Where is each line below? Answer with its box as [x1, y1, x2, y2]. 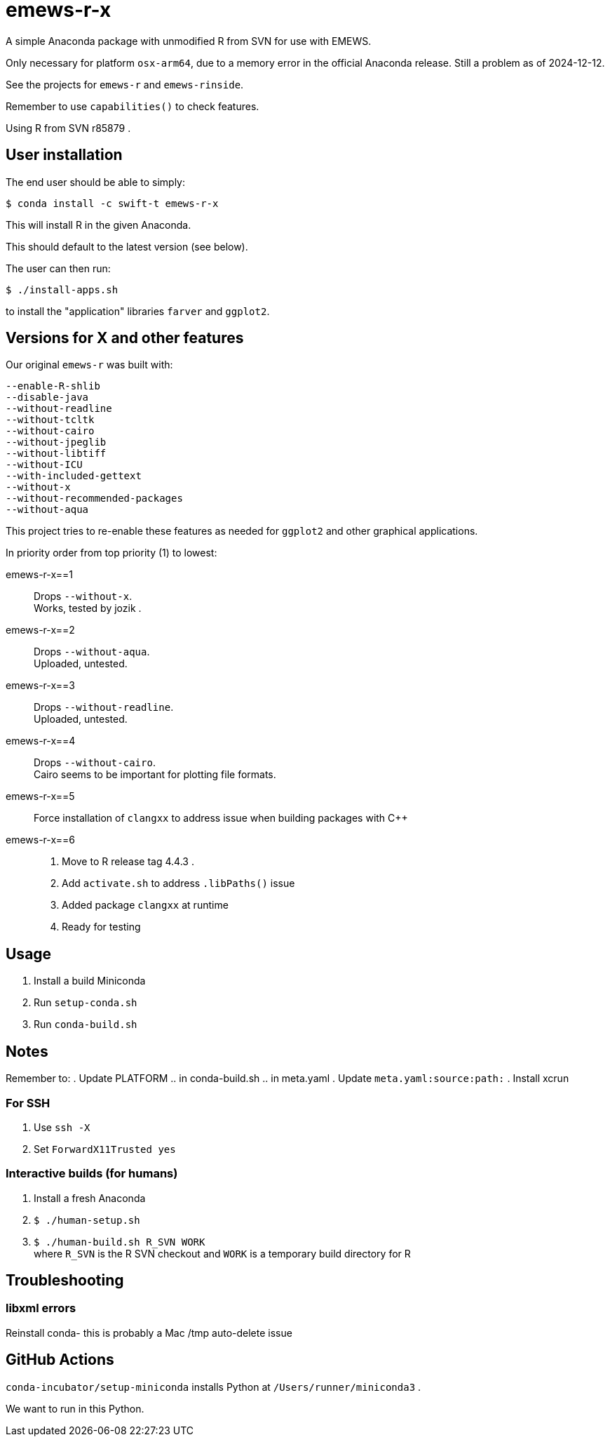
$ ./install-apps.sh [6, 283, 118, 295]
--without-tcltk [6, 414, 95, 426]
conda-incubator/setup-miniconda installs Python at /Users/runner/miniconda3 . [6, 1380, 421, 1393]
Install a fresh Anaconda [34, 1191, 146, 1204]
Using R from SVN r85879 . [6, 121, 131, 134]
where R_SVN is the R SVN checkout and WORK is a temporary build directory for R [34, 1247, 411, 1260]
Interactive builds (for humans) [6, 1166, 178, 1181]
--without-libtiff [6, 448, 107, 460]
